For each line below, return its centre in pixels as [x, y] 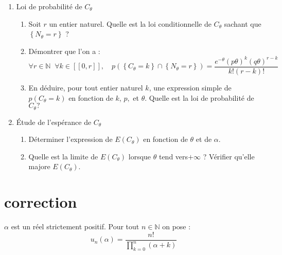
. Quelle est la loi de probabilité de [199, 97]
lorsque [140, 156]
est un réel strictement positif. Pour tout [75, 226]
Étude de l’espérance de [54, 122]
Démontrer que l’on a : [64, 51]
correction [41, 202]
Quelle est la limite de [63, 156]
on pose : [177, 226]
